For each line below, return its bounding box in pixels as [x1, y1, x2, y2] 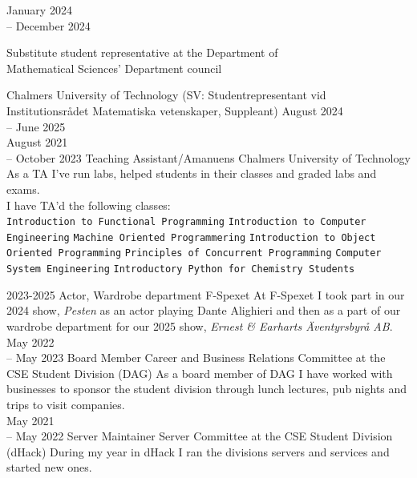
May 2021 [6, 412, 55, 428]
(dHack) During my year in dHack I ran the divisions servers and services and [6, 443, 390, 460]
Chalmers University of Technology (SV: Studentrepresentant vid [6, 86, 326, 103]
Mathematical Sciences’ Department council [6, 59, 222, 76]
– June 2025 [6, 118, 66, 135]
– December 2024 [6, 17, 91, 34]
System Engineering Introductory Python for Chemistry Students [6, 263, 355, 275]
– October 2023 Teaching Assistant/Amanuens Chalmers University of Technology [6, 149, 411, 166]
